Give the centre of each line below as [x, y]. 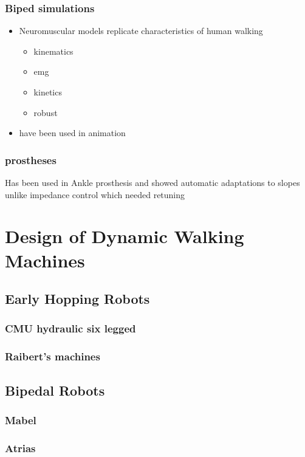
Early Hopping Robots [77, 299]
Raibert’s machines [53, 356]
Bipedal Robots [55, 390]
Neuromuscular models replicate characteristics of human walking [141, 31]
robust [46, 112]
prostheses [31, 160]
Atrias [20, 448]
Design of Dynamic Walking [125, 236]
